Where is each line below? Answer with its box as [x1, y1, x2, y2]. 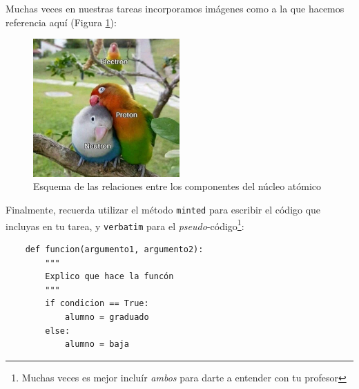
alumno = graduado [64, 312, 149, 322]
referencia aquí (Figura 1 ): [6, 15, 117, 29]
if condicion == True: [45, 298, 149, 309]
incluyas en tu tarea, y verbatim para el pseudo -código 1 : [6, 216, 244, 233]
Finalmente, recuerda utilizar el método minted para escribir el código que [6, 202, 321, 216]
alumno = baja [64, 339, 129, 350]
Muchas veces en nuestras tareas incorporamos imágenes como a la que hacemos [6, 1, 345, 15]
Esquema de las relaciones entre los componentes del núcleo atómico [33, 179, 322, 193]
